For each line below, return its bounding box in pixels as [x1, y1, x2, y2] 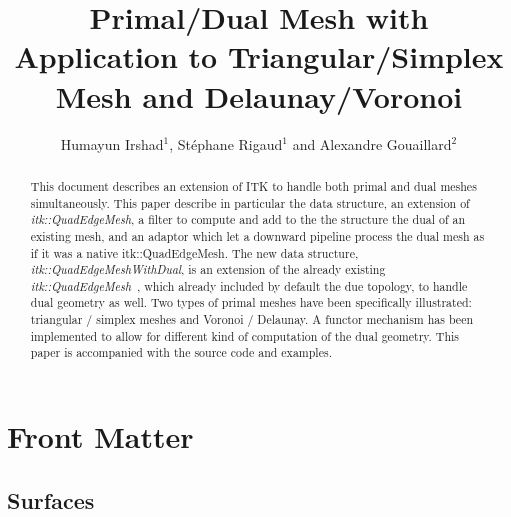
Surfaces [7, 484, 95, 515]
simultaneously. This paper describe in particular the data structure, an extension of [30, 194, 470, 211]
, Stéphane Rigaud [169, 133, 283, 154]
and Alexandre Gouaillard [292, 133, 452, 154]
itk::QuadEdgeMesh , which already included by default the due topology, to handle [30, 277, 468, 294]
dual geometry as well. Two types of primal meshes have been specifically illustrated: [30, 294, 472, 311]
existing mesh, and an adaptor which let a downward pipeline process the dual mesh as [30, 227, 485, 244]
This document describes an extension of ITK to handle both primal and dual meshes [30, 177, 477, 194]
